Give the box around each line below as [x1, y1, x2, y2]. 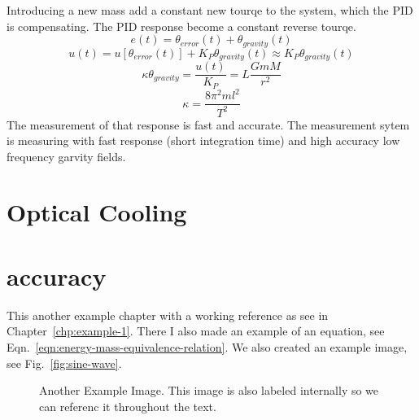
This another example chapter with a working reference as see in [7, 306, 329, 323]
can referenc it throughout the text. [39, 397, 216, 414]
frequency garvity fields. [7, 147, 126, 164]
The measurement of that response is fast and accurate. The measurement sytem [7, 116, 410, 133]
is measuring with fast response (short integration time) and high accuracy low [7, 132, 400, 149]
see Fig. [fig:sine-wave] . [7, 354, 122, 371]
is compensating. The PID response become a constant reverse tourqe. [7, 17, 356, 34]
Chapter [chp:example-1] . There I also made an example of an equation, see [7, 322, 385, 339]
